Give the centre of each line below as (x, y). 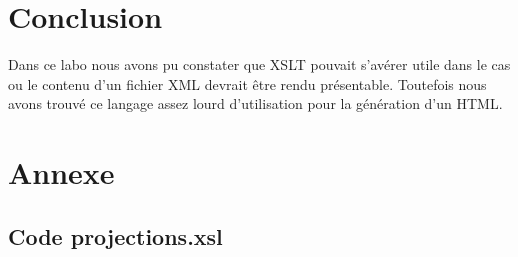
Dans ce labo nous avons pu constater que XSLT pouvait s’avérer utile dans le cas (259, 64)
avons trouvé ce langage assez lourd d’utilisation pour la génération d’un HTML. (255, 103)
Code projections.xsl (115, 235)
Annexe (61, 172)
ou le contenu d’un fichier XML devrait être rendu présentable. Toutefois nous (247, 83)
